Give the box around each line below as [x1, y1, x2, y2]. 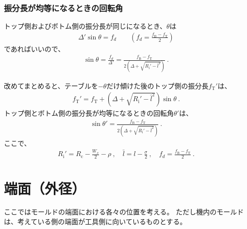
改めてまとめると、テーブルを [4, 80, 98, 90]
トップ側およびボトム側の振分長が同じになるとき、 [4, 21, 167, 31]
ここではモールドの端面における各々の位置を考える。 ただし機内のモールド [4, 207, 244, 217]
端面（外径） [4, 178, 86, 198]
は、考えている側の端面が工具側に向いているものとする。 [4, 216, 187, 226]
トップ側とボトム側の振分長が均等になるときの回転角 [4, 108, 174, 118]
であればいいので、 [4, 43, 65, 53]
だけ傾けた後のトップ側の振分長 [106, 80, 209, 90]
